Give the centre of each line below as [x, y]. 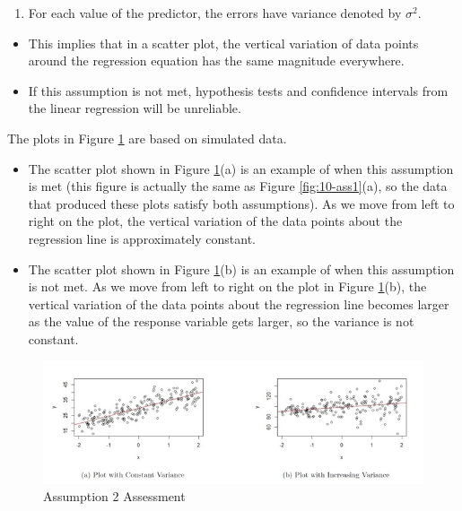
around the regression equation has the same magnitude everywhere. [216, 61]
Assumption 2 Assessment [114, 496]
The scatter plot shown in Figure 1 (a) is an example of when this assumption [241, 168]
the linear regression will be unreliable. [135, 108]
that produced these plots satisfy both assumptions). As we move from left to [241, 203]
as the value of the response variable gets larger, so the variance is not [221, 321]
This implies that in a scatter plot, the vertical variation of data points [223, 43]
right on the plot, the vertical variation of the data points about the [215, 221]
